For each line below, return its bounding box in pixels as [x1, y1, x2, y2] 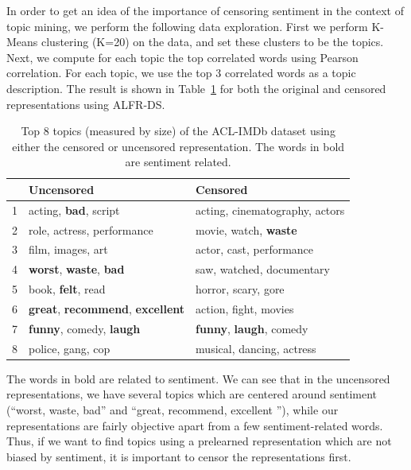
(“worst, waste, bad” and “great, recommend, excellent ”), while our [6, 401, 339, 418]
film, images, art [29, 241, 108, 258]
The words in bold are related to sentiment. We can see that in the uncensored [6, 370, 390, 386]
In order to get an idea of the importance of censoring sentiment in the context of [6, 2, 405, 18]
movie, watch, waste [196, 221, 297, 238]
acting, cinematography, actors [196, 201, 345, 218]
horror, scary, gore [196, 281, 285, 297]
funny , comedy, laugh [29, 320, 141, 336]
